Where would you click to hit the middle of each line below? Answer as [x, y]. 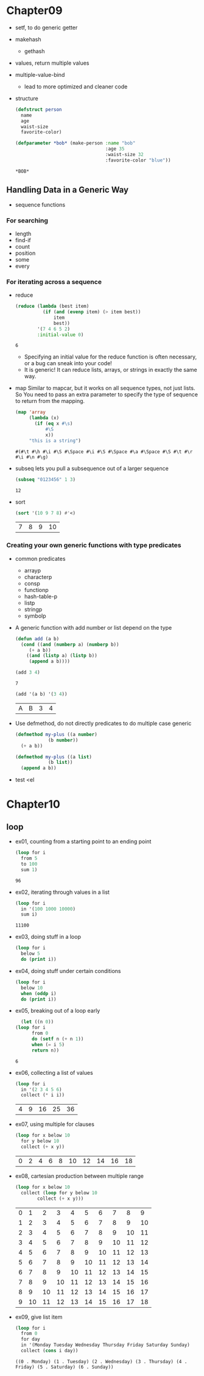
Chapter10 [33, 804]
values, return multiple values [52, 63]
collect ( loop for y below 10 [59, 1192]
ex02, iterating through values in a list [62, 892]
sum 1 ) [29, 869]
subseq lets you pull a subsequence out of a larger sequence [92, 468]
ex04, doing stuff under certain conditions [68, 971]
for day [31, 1339]
